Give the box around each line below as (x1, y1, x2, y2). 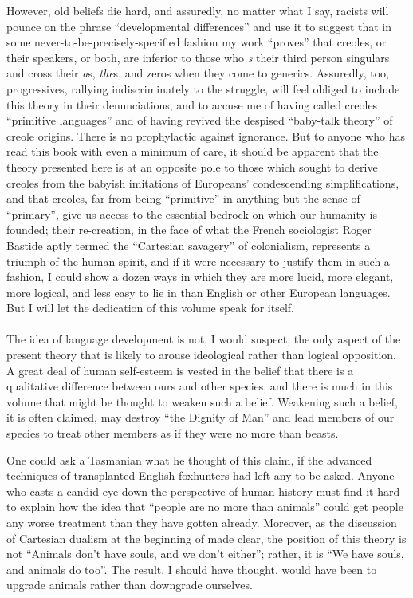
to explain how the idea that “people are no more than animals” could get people (6, 498, 403, 515)
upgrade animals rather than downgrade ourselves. (6, 576, 253, 593)
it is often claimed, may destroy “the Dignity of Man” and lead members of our (6, 409, 395, 426)
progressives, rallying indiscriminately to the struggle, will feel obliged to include (6, 80, 400, 97)
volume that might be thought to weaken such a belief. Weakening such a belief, (6, 393, 398, 410)
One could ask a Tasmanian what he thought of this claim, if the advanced (6, 451, 372, 468)
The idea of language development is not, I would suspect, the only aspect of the (6, 331, 401, 347)
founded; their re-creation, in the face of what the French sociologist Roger (6, 221, 372, 238)
